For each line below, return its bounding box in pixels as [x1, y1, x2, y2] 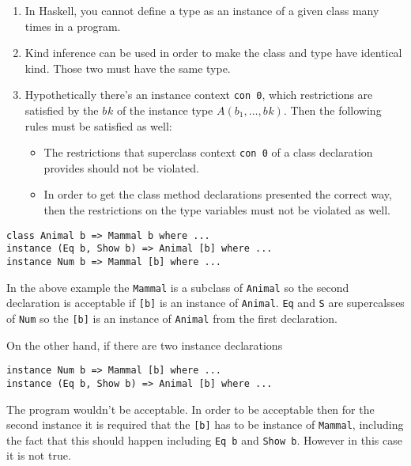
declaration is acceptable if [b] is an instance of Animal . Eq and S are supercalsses [6, 294, 405, 311]
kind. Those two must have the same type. [25, 59, 231, 76]
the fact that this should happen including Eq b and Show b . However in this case [6, 431, 402, 448]
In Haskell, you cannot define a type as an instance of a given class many [25, 2, 379, 18]
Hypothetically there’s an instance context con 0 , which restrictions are [25, 86, 373, 103]
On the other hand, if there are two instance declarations [6, 336, 283, 353]
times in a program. [25, 17, 121, 34]
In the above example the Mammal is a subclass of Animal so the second [6, 278, 349, 295]
